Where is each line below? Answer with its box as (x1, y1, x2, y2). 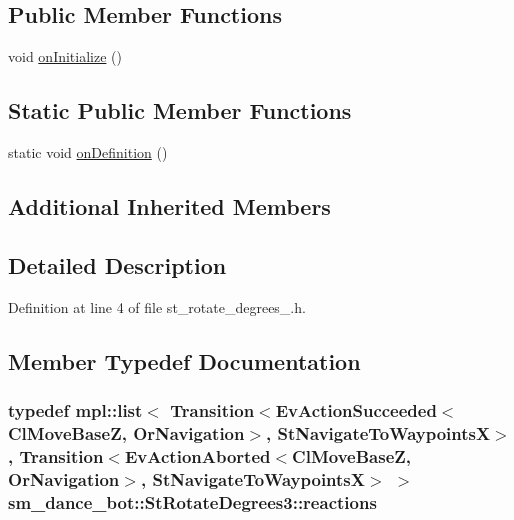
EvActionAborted (125, 443, 271, 468)
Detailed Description (8, 249, 227, 280)
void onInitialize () (8, 46, 122, 67)
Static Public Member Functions (8, 95, 352, 126)
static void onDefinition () (8, 142, 168, 162)
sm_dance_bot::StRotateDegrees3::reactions (8, 489, 377, 514)
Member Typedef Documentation (8, 345, 361, 376)
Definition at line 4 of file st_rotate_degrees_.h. (8, 296, 306, 317)
